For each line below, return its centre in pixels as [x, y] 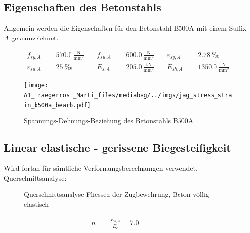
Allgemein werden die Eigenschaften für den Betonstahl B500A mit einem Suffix [125, 28]
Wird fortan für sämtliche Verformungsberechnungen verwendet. [101, 168]
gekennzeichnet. [35, 37]
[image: [36, 86]
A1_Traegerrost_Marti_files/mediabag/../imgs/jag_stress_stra [128, 96]
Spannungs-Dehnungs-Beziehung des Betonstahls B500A [109, 121]
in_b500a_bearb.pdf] [57, 105]
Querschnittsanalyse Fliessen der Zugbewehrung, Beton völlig [116, 194]
